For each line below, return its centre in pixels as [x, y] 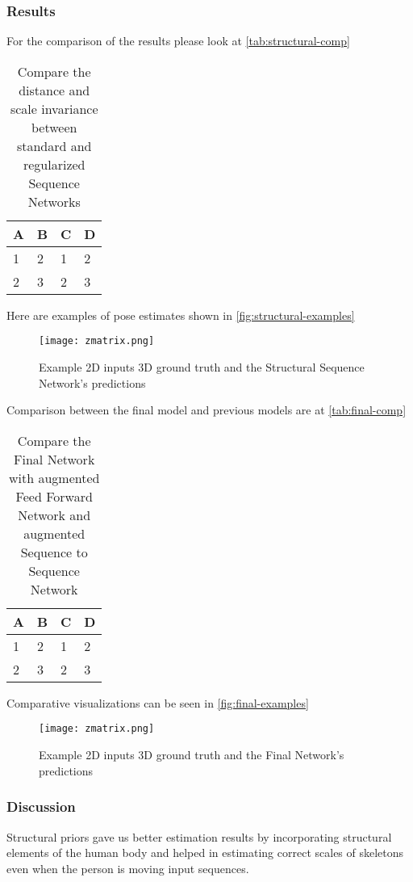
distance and [54, 90]
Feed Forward [54, 496]
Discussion [41, 806]
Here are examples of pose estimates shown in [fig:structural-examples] [181, 315]
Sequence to [54, 552]
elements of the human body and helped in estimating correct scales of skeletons [205, 853]
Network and [54, 514]
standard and [54, 145]
